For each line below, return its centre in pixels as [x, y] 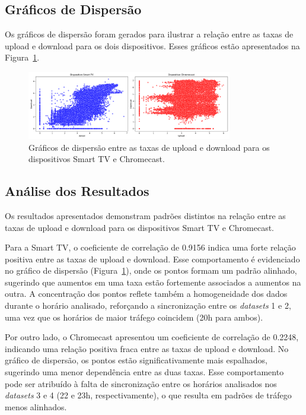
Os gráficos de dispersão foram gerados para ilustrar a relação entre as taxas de [149, 34]
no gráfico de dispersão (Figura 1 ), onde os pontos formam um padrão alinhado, [151, 270]
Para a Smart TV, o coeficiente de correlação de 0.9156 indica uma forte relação [150, 247]
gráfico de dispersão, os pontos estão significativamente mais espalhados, [136, 360]
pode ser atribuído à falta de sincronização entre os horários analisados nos [141, 383]
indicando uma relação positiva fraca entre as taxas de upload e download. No [147, 348]
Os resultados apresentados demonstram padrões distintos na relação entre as [145, 215]
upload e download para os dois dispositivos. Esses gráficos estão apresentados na [152, 45]
